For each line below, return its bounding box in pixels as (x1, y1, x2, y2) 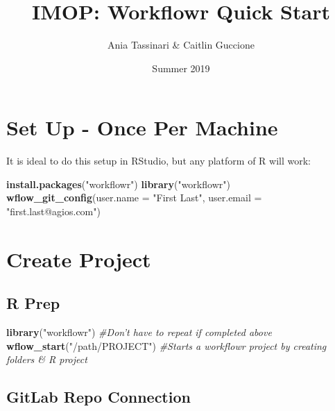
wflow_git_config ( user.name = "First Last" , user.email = (6, 190, 262, 205)
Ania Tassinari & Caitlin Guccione (108, 37, 255, 52)
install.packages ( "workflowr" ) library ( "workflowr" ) (6, 176, 230, 191)
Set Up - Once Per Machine (6, 113, 278, 142)
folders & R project (6, 352, 87, 367)
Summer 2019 (152, 60, 210, 75)
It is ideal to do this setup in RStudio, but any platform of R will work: (6, 153, 311, 168)
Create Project (6, 244, 151, 273)
